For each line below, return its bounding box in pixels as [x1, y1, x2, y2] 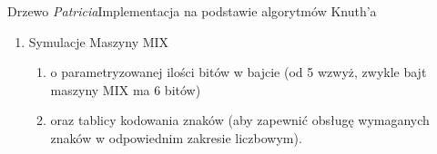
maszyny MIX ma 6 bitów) [50, 80, 201, 99]
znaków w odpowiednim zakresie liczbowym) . [50, 128, 302, 147]
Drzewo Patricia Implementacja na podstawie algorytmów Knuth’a [7, 2, 377, 20]
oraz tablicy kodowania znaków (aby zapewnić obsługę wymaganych [50, 111, 430, 130]
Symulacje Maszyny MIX [28, 32, 169, 51]
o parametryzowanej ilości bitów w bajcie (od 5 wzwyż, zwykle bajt [50, 63, 427, 82]
